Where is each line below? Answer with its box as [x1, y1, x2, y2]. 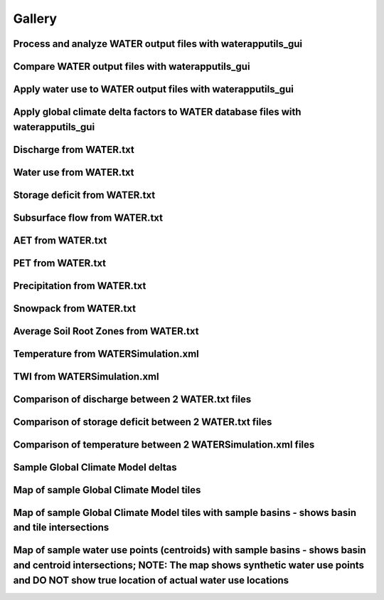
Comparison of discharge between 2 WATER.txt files [13, 393, 252, 405]
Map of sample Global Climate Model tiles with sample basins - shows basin [13, 506, 357, 519]
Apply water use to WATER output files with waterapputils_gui [13, 83, 294, 95]
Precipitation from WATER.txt [13, 280, 146, 292]
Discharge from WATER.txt [13, 143, 134, 156]
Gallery [13, 11, 57, 26]
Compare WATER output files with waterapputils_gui [13, 60, 250, 73]
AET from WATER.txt [13, 234, 107, 246]
